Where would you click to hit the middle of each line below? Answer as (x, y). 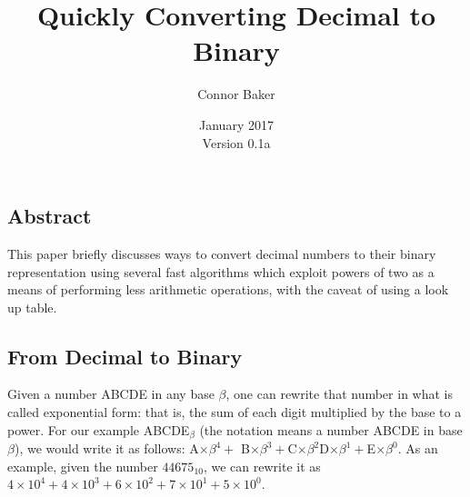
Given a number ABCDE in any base (111, 394)
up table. (32, 307)
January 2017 (236, 124)
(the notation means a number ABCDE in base (331, 429)
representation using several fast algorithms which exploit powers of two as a (221, 271)
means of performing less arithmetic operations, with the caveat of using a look (228, 289)
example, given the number (83, 466)
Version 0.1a (236, 142)
